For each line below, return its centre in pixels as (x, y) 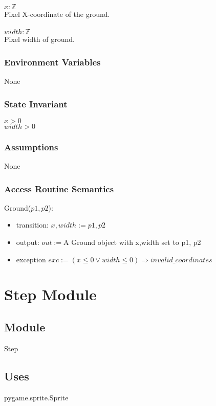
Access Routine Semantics (59, 188)
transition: (32, 225)
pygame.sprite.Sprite (36, 397)
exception (31, 259)
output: (28, 242)
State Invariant (36, 104)
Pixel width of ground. (39, 39)
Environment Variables (52, 62)
